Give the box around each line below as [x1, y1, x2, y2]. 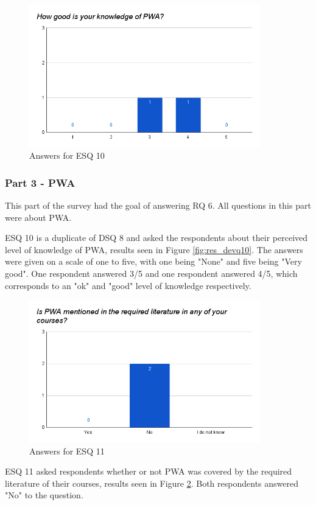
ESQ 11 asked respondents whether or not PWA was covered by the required [5, 465, 292, 478]
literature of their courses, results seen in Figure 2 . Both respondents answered [5, 476, 298, 489]
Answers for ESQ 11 [29, 444, 105, 457]
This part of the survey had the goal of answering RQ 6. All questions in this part [5, 199, 311, 212]
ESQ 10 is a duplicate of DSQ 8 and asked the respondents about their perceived [5, 231, 308, 244]
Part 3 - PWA [5, 175, 75, 190]
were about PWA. [5, 211, 72, 223]
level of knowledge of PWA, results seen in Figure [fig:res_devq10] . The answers [5, 243, 303, 256]
